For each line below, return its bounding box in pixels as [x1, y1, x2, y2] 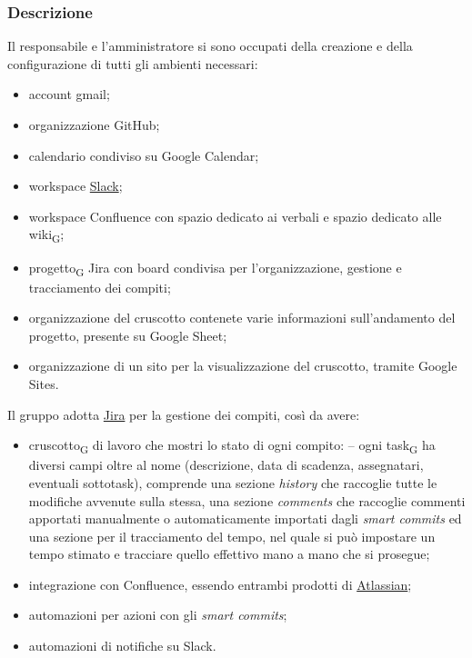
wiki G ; [28, 224, 65, 246]
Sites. [28, 374, 59, 393]
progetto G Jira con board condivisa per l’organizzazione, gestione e [28, 257, 402, 279]
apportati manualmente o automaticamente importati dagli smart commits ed [28, 509, 462, 528]
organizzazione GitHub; [28, 115, 160, 134]
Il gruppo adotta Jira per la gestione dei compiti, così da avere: [7, 404, 360, 424]
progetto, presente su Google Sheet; [28, 325, 227, 344]
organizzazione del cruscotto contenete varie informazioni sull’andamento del [28, 308, 456, 327]
